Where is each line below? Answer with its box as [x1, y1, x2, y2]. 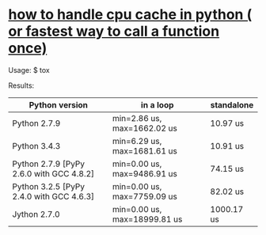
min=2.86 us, [112, 112, 162, 123]
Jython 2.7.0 [12, 208, 61, 219]
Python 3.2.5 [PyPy [12, 180, 85, 191]
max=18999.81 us [112, 214, 183, 225]
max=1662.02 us [112, 123, 178, 134]
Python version [28, 99, 89, 110]
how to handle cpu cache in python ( [8, 6, 253, 24]
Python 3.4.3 [12, 140, 61, 151]
